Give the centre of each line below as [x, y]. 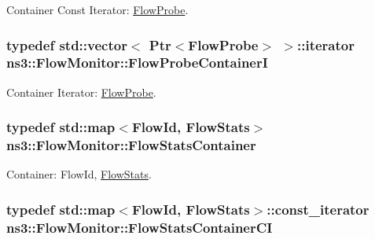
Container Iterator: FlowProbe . [81, 92]
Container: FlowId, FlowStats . [79, 174]
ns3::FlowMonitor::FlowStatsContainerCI [140, 227]
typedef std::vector [67, 44]
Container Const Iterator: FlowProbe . [97, 9]
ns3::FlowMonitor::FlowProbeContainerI [137, 63]
